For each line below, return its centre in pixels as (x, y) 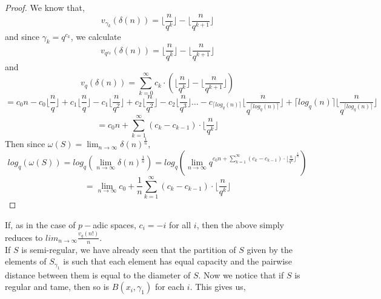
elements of (26, 261)
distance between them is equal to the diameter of (98, 274)
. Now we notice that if (241, 274)
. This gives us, (218, 287)
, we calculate (96, 36)
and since (22, 36)
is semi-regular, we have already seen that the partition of (129, 249)
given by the (270, 249)
